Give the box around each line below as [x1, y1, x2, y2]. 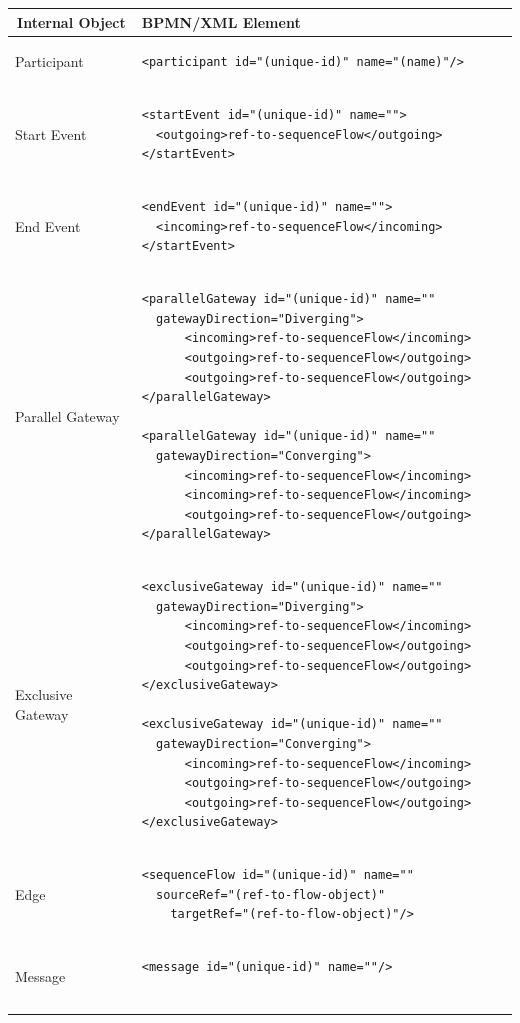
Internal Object [17, 11, 126, 32]
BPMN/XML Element [141, 11, 301, 32]
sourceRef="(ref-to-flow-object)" [156, 887, 386, 902]
